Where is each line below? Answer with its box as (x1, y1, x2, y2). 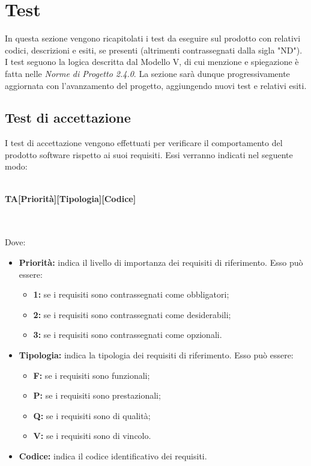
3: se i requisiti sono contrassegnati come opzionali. (33, 328, 222, 341)
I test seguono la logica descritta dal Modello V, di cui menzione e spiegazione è (5, 55, 299, 68)
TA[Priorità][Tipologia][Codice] (5, 192, 136, 204)
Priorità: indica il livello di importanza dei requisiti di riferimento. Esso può (19, 256, 303, 269)
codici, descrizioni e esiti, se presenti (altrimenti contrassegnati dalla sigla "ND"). (5, 43, 303, 56)
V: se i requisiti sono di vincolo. (33, 429, 151, 442)
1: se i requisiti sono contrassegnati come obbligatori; (33, 288, 229, 301)
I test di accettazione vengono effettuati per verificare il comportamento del (5, 136, 283, 149)
